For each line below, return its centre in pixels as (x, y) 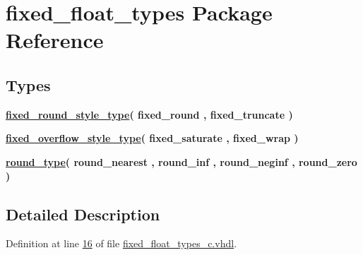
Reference (55, 40)
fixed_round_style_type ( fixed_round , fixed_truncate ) (149, 114)
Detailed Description (83, 214)
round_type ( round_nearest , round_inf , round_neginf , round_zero (181, 161)
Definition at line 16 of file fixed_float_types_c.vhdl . (121, 243)
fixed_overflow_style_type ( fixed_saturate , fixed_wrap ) (152, 138)
